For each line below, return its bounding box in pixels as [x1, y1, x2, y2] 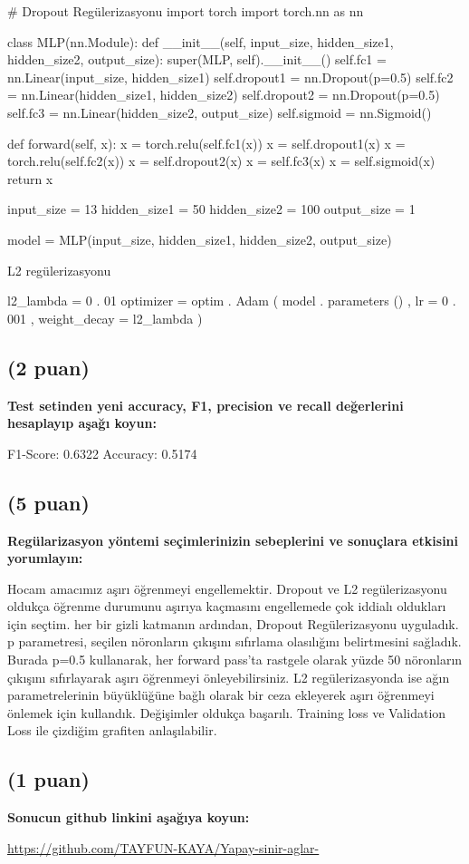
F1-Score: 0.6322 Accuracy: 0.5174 [7, 443, 197, 462]
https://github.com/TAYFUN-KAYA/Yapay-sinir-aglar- [7, 838, 320, 857]
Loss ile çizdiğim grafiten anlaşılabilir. [7, 721, 217, 740]
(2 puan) [7, 353, 90, 381]
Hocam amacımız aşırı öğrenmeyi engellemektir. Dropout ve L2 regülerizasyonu [7, 578, 447, 597]
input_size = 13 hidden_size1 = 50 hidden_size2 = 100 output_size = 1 [7, 199, 416, 218]
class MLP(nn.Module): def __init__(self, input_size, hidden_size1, [7, 32, 394, 51]
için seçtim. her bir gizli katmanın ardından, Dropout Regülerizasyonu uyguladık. [7, 614, 459, 633]
